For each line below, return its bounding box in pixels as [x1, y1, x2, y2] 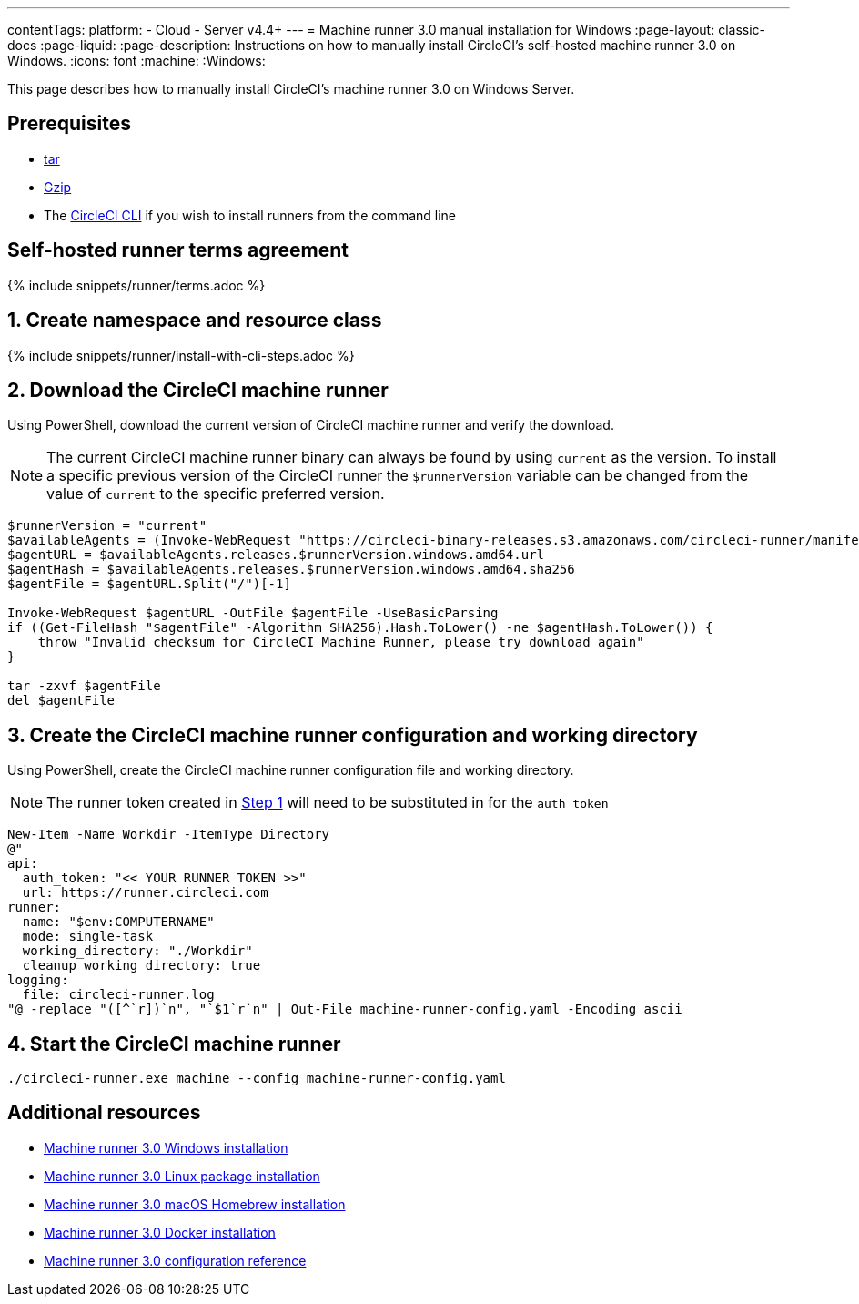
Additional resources [7, 1101, 201, 1125]
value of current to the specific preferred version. [46, 484, 385, 504]
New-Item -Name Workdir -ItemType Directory [7, 827, 330, 842]
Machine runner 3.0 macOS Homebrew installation [44, 1196, 346, 1212]
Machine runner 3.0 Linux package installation [44, 1167, 320, 1184]
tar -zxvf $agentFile [7, 678, 161, 694]
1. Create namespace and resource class [7, 309, 382, 332]
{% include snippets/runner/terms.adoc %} [7, 277, 266, 293]
